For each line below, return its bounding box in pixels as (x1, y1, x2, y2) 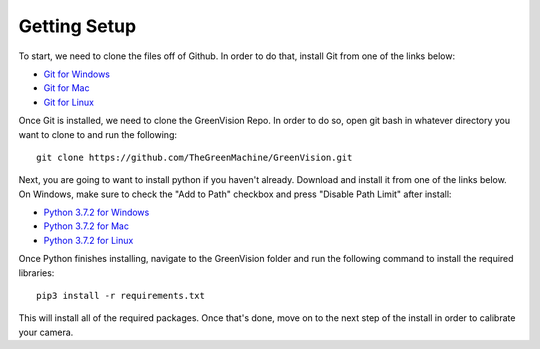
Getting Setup (18, 15, 137, 37)
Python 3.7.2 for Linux (43, 234, 134, 246)
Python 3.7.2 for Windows (43, 206, 150, 219)
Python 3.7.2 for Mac (43, 220, 130, 232)
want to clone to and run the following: (18, 128, 177, 140)
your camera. (18, 326, 74, 338)
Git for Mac (43, 82, 90, 94)
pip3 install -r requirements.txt (36, 290, 205, 302)
